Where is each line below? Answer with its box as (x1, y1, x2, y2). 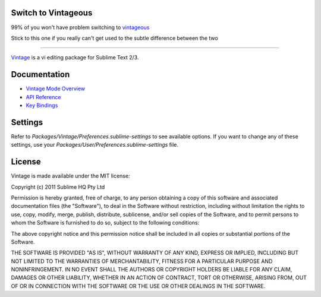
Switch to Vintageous (11, 8, 93, 18)
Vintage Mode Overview (26, 85, 86, 92)
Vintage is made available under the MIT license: (11, 172, 130, 179)
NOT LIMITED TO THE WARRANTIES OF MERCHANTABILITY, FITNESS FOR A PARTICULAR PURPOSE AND (11, 257, 273, 264)
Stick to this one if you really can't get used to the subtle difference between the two (11, 34, 218, 42)
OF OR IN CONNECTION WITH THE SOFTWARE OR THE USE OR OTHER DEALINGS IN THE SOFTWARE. (11, 282, 266, 289)
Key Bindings (26, 102, 58, 109)
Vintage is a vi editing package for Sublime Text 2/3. (11, 54, 139, 61)
